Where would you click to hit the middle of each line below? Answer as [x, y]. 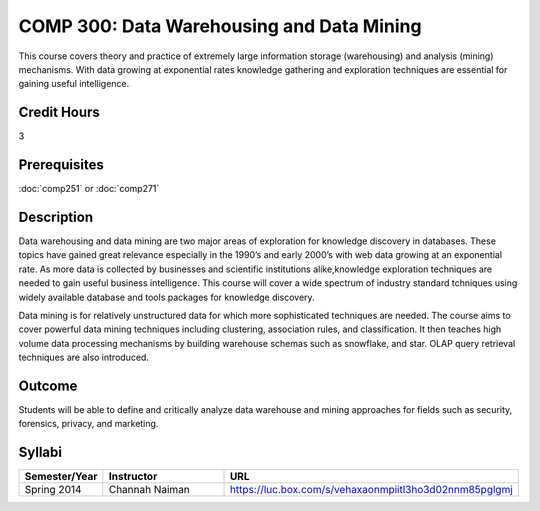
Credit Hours [59, 112]
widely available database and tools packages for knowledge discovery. [166, 297]
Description [56, 216]
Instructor [133, 477]
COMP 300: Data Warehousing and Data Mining [220, 26]
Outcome [48, 385]
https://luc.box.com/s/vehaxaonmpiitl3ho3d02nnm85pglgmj [371, 490]
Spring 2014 [53, 490]
